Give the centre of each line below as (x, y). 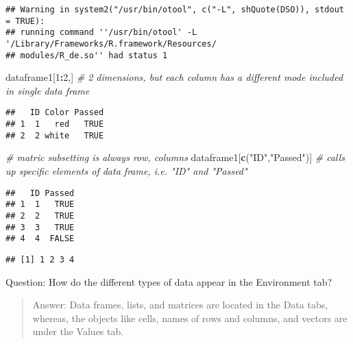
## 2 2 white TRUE (55, 135)
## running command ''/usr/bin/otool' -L (101, 33)
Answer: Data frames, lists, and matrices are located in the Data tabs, (180, 305)
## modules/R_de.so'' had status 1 (87, 55)
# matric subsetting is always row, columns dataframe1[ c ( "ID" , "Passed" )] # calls (175, 157)
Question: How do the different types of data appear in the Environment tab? (169, 281)
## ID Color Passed (55, 113)
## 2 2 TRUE (40, 216)
